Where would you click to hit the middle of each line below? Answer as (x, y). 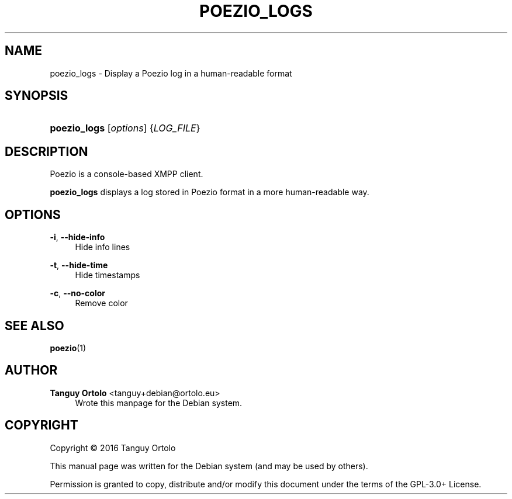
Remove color (101, 303)
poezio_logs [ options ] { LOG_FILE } (125, 128)
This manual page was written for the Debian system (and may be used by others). (209, 466)
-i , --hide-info (77, 237)
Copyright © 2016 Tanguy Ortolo (113, 448)
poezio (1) (68, 348)
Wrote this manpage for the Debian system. (159, 403)
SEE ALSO (34, 325)
